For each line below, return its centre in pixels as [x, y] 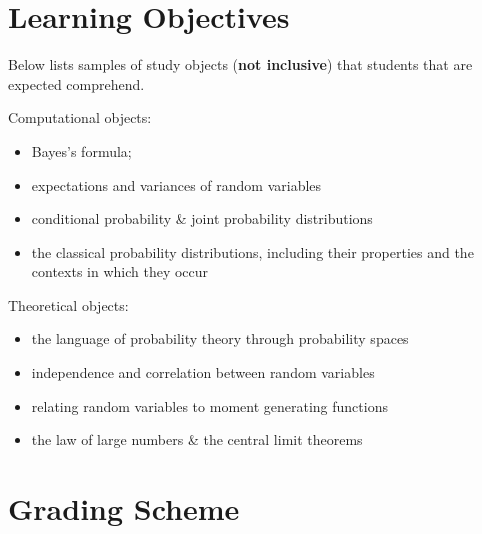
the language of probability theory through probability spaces [220, 338]
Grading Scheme [124, 508]
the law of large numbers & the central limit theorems [197, 439]
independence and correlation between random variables [203, 372]
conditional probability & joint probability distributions [202, 218]
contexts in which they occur [120, 271]
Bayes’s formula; [81, 150]
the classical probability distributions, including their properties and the [252, 251]
